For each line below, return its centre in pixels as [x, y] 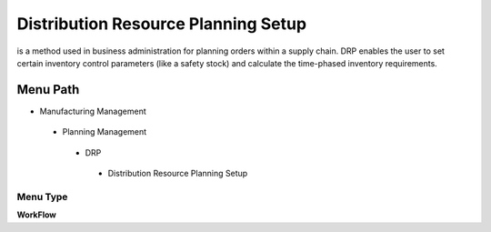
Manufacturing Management [93, 111]
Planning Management [105, 132]
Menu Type [42, 197]
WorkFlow [36, 215]
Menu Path [48, 90]
